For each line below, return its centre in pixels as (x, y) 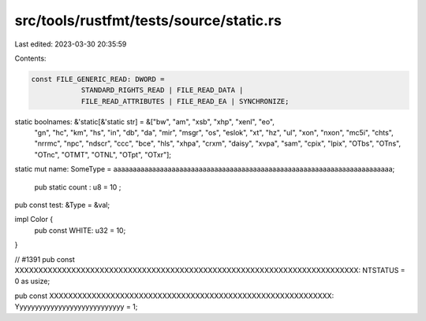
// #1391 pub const (45, 259)
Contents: (30, 58)
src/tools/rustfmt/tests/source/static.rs (148, 20)
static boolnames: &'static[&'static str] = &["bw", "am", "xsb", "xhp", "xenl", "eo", (145, 121)
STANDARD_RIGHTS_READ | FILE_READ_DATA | (162, 90)
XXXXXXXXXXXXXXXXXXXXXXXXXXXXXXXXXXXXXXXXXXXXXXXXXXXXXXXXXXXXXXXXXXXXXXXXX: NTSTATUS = (210, 270)
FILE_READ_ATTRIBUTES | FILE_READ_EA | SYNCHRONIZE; (185, 101)
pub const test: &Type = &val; (62, 205)
